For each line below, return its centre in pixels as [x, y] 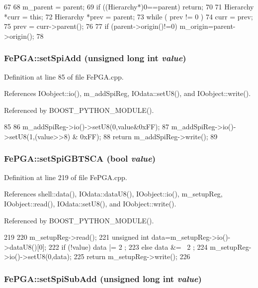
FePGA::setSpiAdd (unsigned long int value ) [95, 58]
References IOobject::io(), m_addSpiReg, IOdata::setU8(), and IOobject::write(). [128, 93]
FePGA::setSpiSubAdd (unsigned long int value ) [103, 278]
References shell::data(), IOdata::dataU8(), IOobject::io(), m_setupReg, [113, 194]
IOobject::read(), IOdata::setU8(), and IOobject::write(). [90, 203]
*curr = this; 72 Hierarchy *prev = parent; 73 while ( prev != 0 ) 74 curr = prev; [129, 16]
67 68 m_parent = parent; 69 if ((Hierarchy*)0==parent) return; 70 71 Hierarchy [129, 6]
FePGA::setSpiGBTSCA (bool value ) [80, 158]
